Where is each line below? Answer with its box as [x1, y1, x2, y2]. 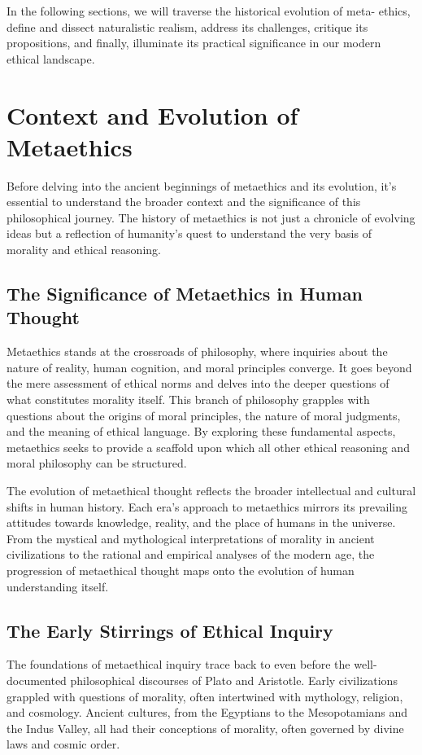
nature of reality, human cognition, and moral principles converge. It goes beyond [7, 358, 412, 375]
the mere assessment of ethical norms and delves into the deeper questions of [7, 375, 389, 392]
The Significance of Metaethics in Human [7, 281, 363, 306]
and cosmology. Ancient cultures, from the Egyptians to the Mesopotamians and [7, 704, 408, 721]
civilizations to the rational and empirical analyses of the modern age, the [7, 546, 375, 563]
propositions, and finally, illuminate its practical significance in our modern [7, 34, 381, 51]
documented [7, 671, 67, 688]
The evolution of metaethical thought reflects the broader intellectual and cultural [7, 482, 416, 498]
